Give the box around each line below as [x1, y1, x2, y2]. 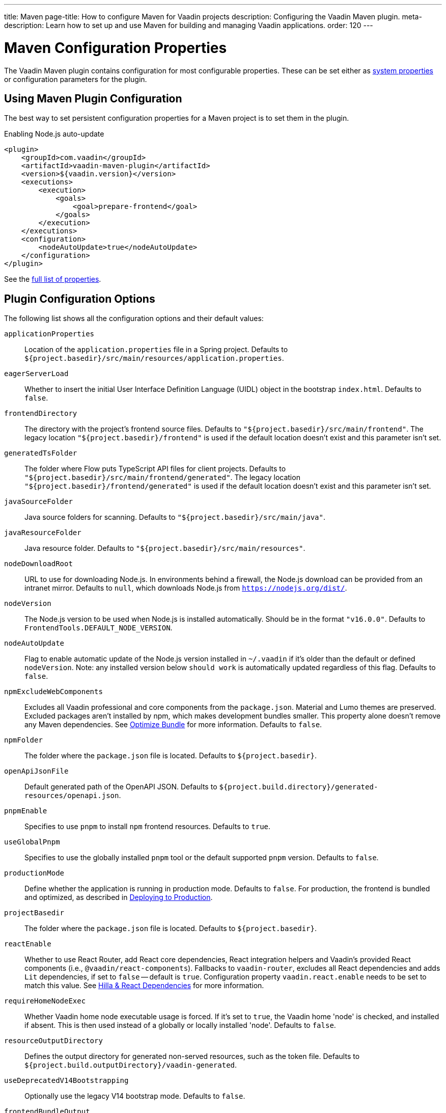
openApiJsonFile [4, 767, 69, 776]
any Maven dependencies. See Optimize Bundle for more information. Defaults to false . [24, 720, 322, 729]
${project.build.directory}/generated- [219, 783, 378, 791]
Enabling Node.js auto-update [4, 129, 104, 139]
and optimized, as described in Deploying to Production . [24, 893, 213, 902]
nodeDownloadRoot [4, 560, 73, 568]
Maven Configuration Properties [4, 39, 227, 57]
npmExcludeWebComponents [4, 687, 103, 696]
